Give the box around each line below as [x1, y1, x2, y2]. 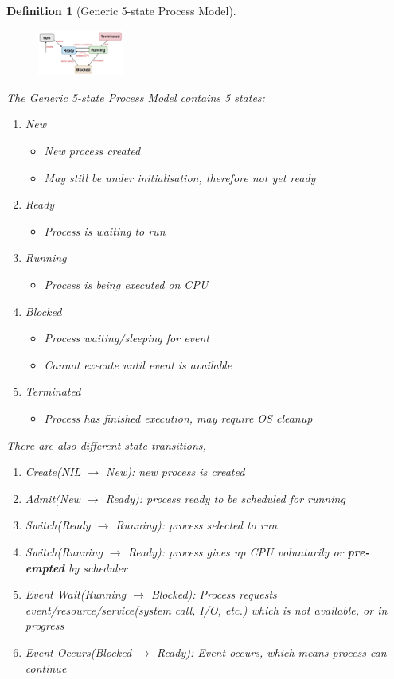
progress [25, 617, 64, 634]
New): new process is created [106, 463, 245, 480]
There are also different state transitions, [6, 436, 206, 453]
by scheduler [68, 559, 127, 576]
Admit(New [25, 490, 80, 506]
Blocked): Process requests [150, 586, 277, 603]
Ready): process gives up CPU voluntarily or [127, 543, 344, 560]
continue [25, 659, 67, 676]
